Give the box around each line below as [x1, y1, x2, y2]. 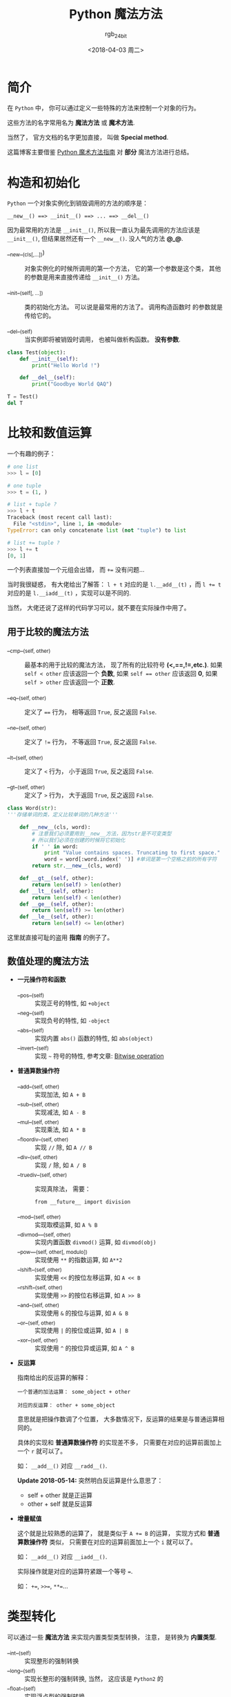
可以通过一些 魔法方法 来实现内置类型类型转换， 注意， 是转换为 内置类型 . [7, 1633, 217, 1642]
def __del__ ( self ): [19, 375, 76, 381]
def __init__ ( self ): [19, 355, 79, 362]
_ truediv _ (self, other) [17, 1169, 68, 1178]
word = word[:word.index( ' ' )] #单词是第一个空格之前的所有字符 [43, 856, 217, 863]
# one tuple [7, 482, 41, 489]
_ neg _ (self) [17, 1007, 45, 1016]
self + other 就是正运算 [27, 1491, 93, 1500]
